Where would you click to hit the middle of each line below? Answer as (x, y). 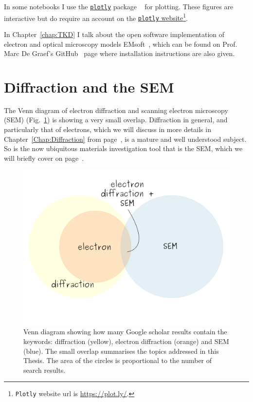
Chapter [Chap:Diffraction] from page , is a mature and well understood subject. (125, 139)
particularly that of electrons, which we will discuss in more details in (108, 129)
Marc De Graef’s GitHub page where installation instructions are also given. (119, 53)
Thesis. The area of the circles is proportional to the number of (118, 360)
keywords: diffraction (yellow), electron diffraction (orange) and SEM (126, 341)
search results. (45, 370)
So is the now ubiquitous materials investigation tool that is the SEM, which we (123, 148)
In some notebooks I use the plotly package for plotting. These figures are (119, 6)
